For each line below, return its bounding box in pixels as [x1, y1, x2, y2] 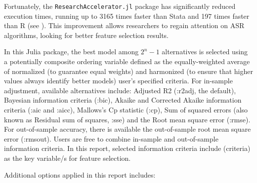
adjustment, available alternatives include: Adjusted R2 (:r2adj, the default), [4, 85, 236, 95]
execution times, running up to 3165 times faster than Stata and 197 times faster [4, 10, 250, 21]
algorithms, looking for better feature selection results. [4, 30, 169, 40]
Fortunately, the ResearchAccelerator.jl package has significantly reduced [4, 1, 236, 11]
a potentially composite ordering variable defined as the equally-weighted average [4, 56, 250, 67]
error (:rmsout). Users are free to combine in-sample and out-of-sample [4, 133, 218, 144]
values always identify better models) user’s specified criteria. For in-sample [4, 75, 233, 86]
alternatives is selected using [162, 46, 248, 57]
